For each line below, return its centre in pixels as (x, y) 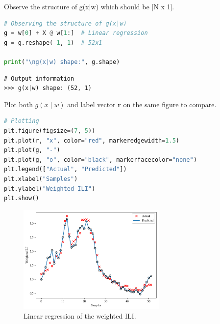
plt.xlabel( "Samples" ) (41, 179)
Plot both (18, 104)
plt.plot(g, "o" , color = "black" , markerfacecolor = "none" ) (100, 160)
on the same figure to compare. (170, 104)
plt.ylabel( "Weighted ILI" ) (50, 189)
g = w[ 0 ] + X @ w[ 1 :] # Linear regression (76, 33)
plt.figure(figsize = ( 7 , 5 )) (50, 131)
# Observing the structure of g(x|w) (65, 23)
